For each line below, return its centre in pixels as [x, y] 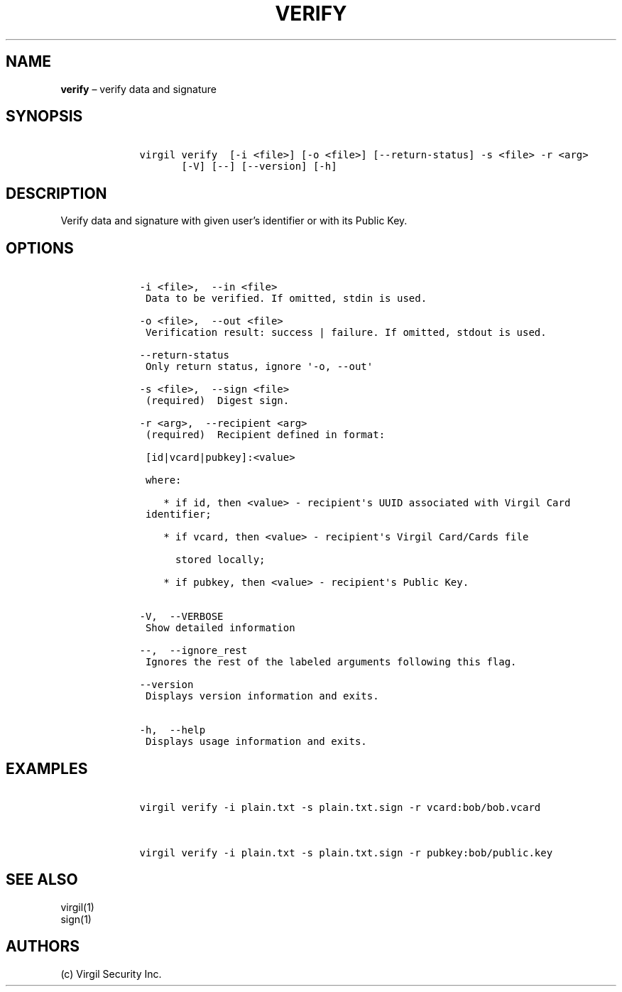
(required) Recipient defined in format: [265, 435]
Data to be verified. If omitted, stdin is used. [286, 299]
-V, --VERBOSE [181, 617]
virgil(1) [77, 907]
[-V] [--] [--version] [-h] [259, 167]
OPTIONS [40, 248]
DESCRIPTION [56, 193]
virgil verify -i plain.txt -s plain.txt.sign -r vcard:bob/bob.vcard [340, 807]
